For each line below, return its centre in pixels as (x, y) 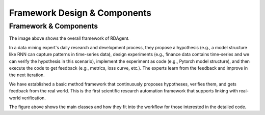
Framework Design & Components (80, 13)
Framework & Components (53, 26)
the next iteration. (27, 75)
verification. (34, 98)
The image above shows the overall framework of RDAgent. (69, 38)
